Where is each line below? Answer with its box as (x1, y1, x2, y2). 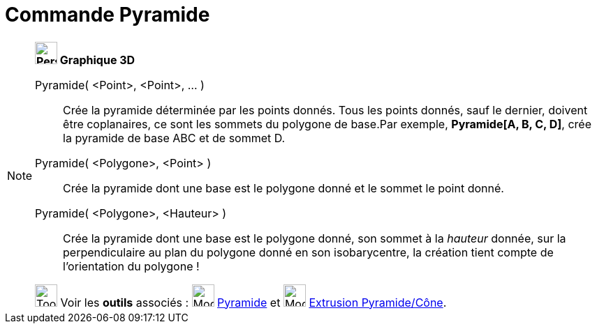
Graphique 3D (59, 52, 135, 67)
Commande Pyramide (5, 3, 210, 26)
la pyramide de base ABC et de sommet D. (63, 130, 286, 145)
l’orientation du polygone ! (63, 259, 200, 273)
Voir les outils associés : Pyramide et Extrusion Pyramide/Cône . (60, 295, 447, 309)
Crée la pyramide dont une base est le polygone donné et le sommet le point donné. (63, 181, 504, 195)
